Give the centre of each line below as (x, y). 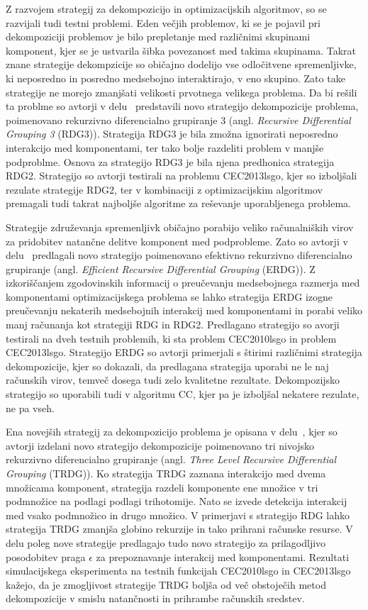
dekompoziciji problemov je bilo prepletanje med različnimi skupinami (158, 37)
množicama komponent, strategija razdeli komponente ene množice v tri (162, 487)
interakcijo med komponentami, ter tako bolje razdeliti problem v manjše (165, 147)
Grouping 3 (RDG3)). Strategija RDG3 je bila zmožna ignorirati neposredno (172, 134)
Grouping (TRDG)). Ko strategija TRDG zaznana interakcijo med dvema (166, 473)
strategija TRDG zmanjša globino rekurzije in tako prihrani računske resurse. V (179, 529)
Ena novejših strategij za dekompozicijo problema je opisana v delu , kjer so (172, 432)
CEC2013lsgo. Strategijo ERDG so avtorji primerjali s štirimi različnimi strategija (184, 352)
